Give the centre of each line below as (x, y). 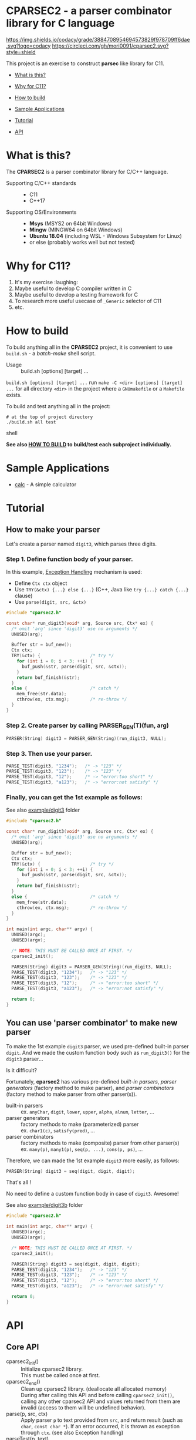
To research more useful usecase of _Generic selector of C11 (88, 301)
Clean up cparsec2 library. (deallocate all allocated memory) (94, 1389)
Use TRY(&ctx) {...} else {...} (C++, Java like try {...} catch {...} (102, 589)
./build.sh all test (31, 422)
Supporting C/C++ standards (41, 183)
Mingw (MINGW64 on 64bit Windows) (76, 230)
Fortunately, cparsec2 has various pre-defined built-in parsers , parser (92, 1081)
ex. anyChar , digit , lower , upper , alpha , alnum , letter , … (87, 1112)
